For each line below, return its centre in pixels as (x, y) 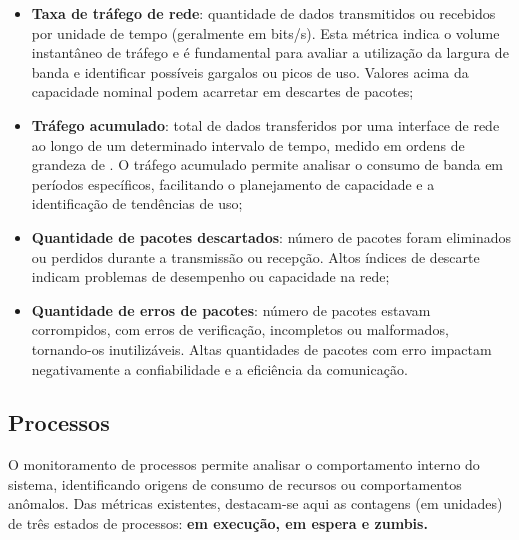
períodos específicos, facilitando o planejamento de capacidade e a (233, 183)
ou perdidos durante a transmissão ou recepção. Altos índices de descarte (255, 256)
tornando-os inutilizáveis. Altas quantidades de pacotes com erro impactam (261, 348)
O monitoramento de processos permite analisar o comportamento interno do (244, 464)
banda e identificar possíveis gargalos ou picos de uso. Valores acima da (250, 71)
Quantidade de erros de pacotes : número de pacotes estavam (231, 309)
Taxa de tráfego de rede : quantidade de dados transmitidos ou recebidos (263, 13)
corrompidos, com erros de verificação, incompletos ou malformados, (240, 329)
